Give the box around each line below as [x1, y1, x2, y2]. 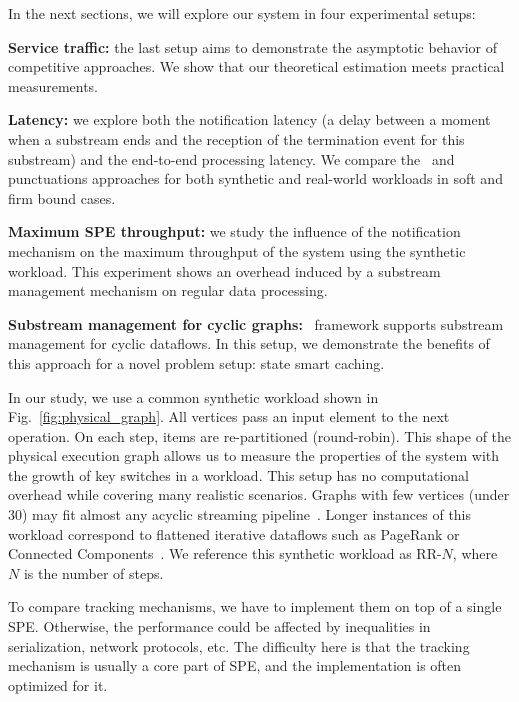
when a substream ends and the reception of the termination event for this [8, 128, 465, 149]
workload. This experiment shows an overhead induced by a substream [8, 260, 441, 281]
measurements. [8, 75, 99, 96]
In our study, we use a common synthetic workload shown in [8, 386, 379, 407]
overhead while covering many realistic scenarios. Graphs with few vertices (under [8, 484, 510, 505]
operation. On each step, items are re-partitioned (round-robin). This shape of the [8, 425, 512, 446]
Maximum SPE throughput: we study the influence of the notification [8, 221, 461, 242]
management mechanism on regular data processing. [8, 280, 328, 301]
